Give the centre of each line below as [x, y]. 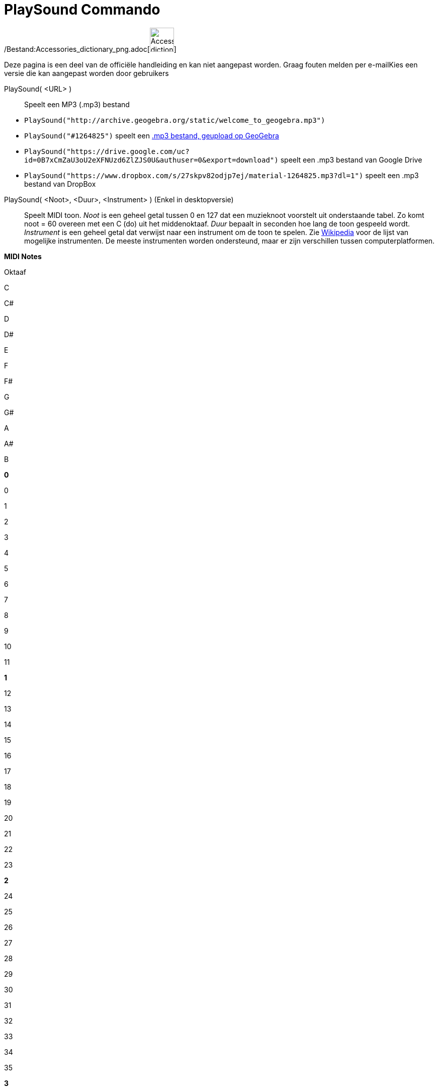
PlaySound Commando [82, 10]
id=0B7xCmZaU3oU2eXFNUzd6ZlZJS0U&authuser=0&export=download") [151, 160]
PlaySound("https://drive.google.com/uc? [107, 151]
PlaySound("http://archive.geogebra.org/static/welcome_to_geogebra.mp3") [175, 120]
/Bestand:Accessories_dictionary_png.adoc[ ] [90, 49]
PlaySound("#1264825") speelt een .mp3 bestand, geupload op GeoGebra [152, 135]
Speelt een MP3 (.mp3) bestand [77, 104]
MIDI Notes [23, 256]
